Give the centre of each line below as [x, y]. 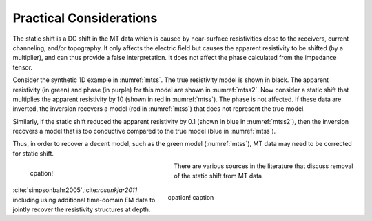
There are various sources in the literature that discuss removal [263, 166]
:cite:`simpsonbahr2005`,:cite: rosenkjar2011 [75, 190]
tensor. [23, 67]
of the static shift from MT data [218, 176]
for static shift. [33, 153]
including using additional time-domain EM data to [84, 200]
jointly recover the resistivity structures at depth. [82, 209]
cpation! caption [191, 198]
